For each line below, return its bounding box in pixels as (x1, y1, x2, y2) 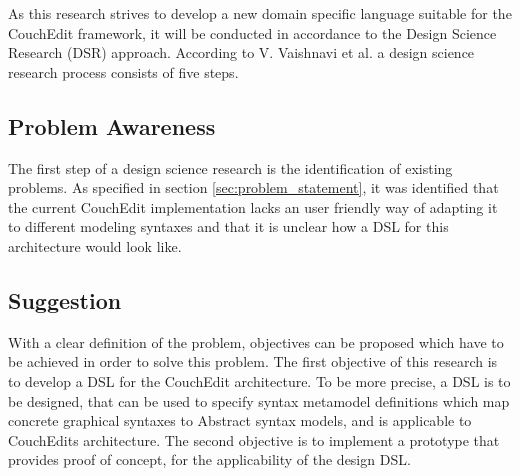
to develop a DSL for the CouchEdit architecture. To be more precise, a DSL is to (8, 370, 511, 391)
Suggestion (8, 284, 122, 315)
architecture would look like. (8, 235, 182, 256)
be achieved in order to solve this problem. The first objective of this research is (8, 351, 498, 372)
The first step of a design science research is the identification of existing (8, 157, 453, 178)
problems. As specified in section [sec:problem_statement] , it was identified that (8, 177, 499, 198)
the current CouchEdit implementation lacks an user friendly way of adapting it (8, 196, 498, 217)
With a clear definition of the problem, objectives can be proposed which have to (8, 331, 504, 352)
